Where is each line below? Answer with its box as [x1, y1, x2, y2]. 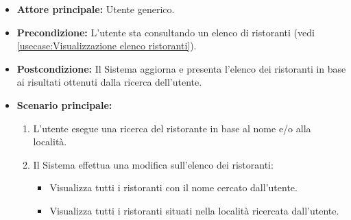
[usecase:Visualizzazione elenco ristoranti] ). [16, 38, 197, 53]
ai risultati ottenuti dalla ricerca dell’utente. [16, 75, 202, 89]
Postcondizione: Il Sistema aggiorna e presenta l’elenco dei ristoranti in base [16, 61, 346, 75]
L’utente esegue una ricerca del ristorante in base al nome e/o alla [33, 121, 311, 135]
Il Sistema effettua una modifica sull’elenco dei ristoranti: [33, 157, 274, 171]
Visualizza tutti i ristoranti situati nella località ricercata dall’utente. [49, 203, 339, 217]
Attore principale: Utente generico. [16, 2, 175, 16]
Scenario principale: [16, 97, 112, 112]
